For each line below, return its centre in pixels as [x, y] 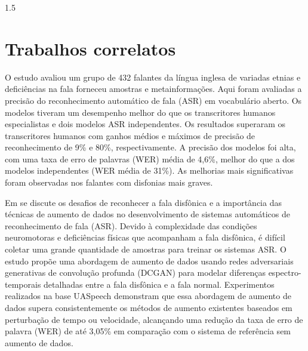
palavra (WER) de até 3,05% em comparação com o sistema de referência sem [148, 331]
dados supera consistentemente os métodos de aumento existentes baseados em [149, 307]
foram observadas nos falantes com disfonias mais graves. [109, 182]
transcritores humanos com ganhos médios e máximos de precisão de [130, 135]
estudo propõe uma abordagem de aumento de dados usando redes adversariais [149, 261]
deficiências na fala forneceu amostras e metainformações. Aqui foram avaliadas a [153, 89]
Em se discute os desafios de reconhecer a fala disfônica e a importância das [143, 202]
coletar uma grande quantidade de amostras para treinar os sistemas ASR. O [146, 249]
